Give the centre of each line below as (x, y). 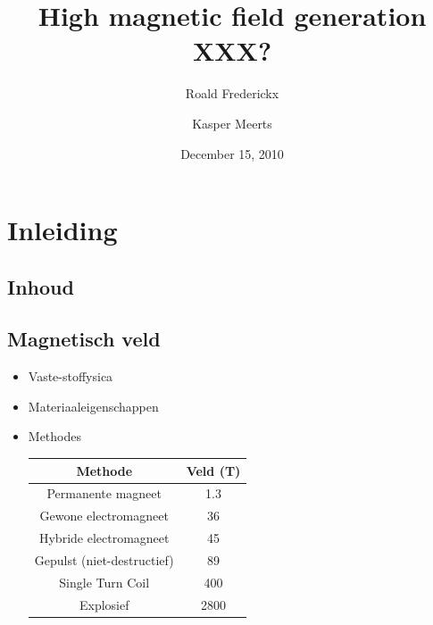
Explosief (104, 604)
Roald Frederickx (232, 93)
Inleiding (62, 230)
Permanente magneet (104, 493)
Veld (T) (213, 470)
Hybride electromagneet (104, 538)
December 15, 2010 (232, 153)
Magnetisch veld (84, 339)
